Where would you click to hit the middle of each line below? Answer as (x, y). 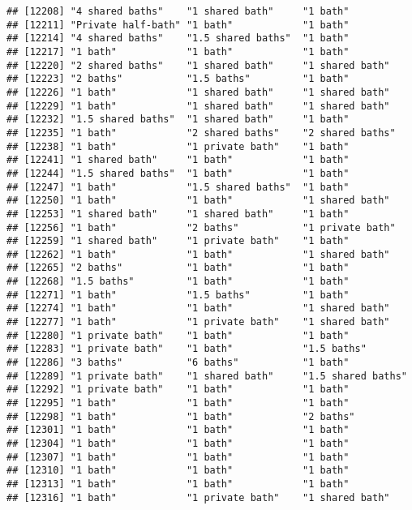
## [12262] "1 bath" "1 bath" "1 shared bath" (198, 254)
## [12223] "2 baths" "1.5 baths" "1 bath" (178, 79)
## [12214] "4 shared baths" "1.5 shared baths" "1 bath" (178, 39)
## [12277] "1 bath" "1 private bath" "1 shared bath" (198, 322)
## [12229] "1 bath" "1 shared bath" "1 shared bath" (198, 106)
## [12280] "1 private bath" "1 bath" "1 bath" (178, 335)
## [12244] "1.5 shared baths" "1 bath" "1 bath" (178, 173)
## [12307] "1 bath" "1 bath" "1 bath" (178, 457)
